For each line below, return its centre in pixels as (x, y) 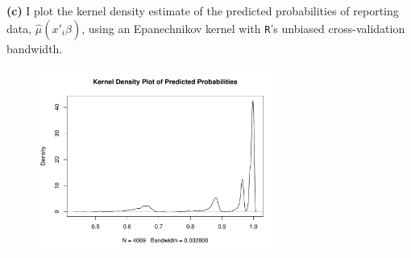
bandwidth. (35, 48)
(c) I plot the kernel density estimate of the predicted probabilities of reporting (203, 10)
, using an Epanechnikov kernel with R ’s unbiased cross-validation (243, 28)
